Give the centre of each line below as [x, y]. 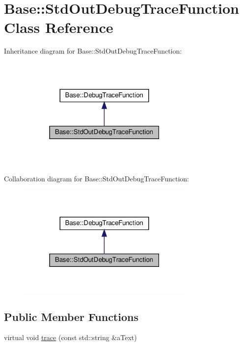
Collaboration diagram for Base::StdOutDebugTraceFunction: [96, 179]
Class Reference [59, 27]
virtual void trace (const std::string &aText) [70, 337]
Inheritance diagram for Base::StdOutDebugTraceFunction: [93, 51]
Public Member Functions [71, 316]
